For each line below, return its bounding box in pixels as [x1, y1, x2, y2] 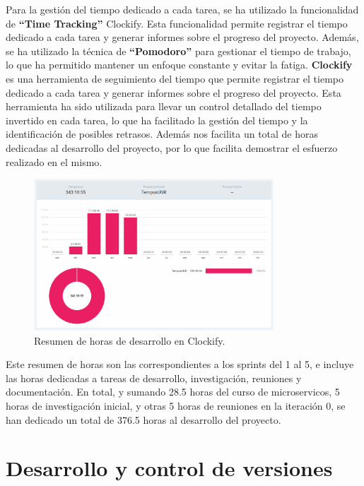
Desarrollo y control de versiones [6, 454, 333, 482]
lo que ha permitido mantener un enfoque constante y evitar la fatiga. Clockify [6, 57, 353, 72]
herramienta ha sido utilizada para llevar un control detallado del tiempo [6, 99, 322, 114]
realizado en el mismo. [6, 154, 102, 169]
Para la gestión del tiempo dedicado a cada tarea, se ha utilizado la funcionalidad [6, 2, 359, 16]
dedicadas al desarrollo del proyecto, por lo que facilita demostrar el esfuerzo [6, 140, 338, 155]
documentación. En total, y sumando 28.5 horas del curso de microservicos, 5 [6, 384, 340, 399]
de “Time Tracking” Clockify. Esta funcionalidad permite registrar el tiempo [6, 16, 348, 30]
